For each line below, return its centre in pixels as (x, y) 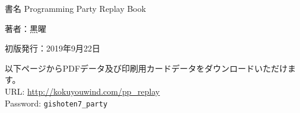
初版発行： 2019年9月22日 (52, 48)
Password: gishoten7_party (56, 103)
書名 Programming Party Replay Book (76, 8)
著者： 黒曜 (25, 28)
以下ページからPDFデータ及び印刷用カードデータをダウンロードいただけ (146, 68)
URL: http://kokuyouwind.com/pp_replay (82, 91)
